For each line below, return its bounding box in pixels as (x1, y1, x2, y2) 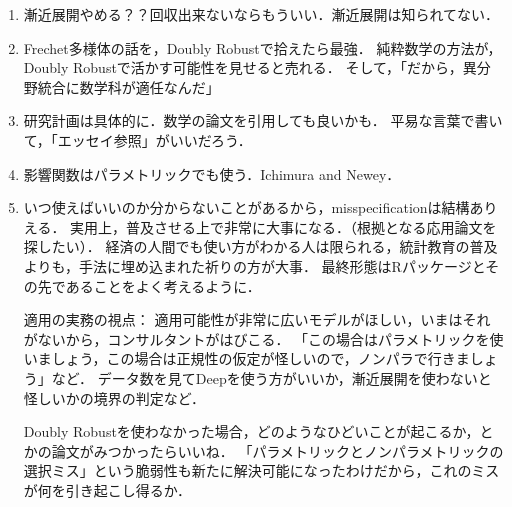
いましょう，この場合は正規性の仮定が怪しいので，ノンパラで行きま (23, 348, 470, 369)
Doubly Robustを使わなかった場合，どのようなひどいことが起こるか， (23, 421, 480, 442)
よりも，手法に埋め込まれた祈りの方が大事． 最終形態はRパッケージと (23, 255, 486, 276)
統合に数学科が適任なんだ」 (37, 76, 220, 97)
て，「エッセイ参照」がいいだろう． (23, 129, 252, 150)
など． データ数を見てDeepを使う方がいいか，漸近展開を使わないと (51, 367, 492, 388)
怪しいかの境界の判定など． (23, 387, 206, 408)
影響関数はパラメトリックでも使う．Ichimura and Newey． (23, 163, 401, 184)
